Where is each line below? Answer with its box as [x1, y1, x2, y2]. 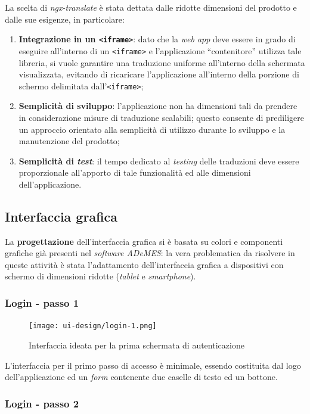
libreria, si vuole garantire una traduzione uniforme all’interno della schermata [18, 56, 305, 69]
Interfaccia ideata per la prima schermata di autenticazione [29, 338, 244, 351]
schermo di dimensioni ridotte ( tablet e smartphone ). [5, 270, 196, 282]
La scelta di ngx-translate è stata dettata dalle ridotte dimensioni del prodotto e [5, 1, 297, 13]
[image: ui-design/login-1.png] [29, 322, 157, 331]
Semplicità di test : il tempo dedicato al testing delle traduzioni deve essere [18, 154, 299, 167]
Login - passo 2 [5, 396, 79, 410]
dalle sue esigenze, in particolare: [5, 13, 125, 25]
